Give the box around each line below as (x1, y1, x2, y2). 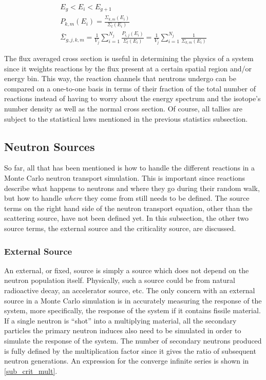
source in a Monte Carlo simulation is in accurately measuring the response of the (4, 295, 262, 306)
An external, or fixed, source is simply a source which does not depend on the (4, 264, 249, 275)
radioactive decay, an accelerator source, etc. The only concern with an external (4, 284, 255, 295)
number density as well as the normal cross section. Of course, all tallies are (4, 103, 242, 114)
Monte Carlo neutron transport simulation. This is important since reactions (4, 173, 245, 183)
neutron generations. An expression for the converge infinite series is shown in (4, 355, 249, 366)
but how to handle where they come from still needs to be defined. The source (4, 193, 250, 203)
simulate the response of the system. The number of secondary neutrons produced (4, 335, 262, 346)
